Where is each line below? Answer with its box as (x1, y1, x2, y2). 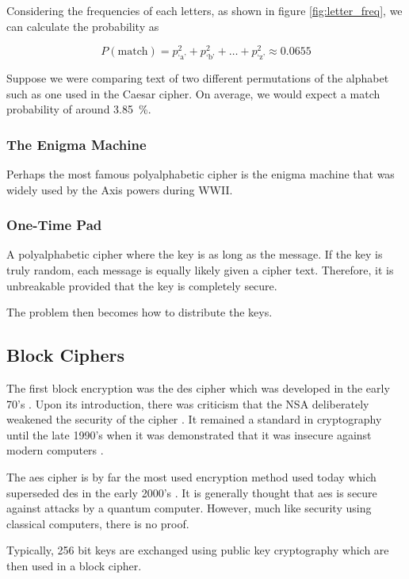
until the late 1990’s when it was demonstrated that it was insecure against (6, 426, 372, 443)
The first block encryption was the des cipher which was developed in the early (6, 380, 390, 397)
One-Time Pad (6, 215, 102, 235)
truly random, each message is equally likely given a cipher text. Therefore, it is (6, 262, 394, 278)
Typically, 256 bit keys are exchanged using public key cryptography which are (6, 542, 389, 558)
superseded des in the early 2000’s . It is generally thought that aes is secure (6, 484, 377, 500)
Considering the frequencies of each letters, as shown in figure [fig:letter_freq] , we (6, 2, 403, 18)
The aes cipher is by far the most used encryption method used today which (6, 469, 377, 485)
